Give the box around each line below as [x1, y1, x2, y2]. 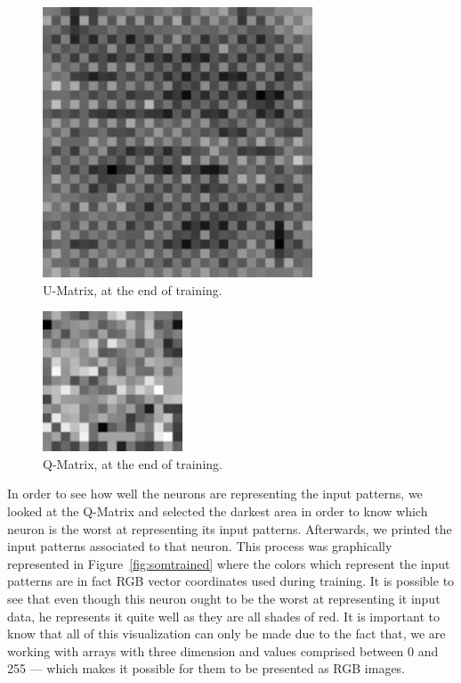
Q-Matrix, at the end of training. [43, 454, 222, 473]
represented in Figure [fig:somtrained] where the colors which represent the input [7, 554, 450, 572]
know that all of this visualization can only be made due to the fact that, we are [7, 624, 446, 643]
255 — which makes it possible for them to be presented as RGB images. [7, 659, 406, 678]
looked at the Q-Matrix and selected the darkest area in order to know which [7, 501, 428, 520]
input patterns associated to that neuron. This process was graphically [7, 537, 392, 555]
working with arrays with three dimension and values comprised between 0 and [7, 641, 439, 660]
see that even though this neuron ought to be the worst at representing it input [7, 588, 441, 607]
